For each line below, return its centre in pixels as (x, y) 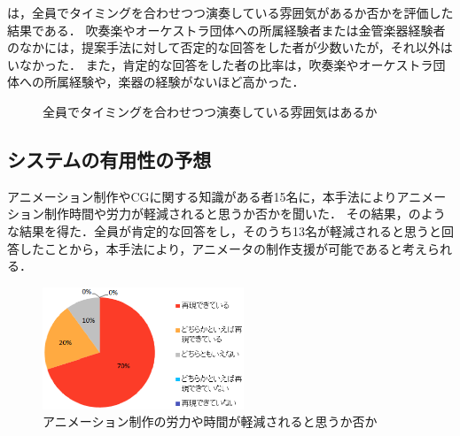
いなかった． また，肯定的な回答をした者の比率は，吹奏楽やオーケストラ (220, 64)
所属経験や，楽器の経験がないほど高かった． (174, 82)
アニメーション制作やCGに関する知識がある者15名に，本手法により (202, 196)
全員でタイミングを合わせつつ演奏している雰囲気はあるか (210, 111)
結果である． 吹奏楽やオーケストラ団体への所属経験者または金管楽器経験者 (226, 30)
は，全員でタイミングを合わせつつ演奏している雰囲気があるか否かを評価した (230, 12)
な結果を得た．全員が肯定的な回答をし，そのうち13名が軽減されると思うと (224, 230)
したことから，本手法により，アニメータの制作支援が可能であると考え (223, 248)
